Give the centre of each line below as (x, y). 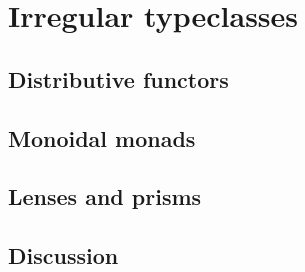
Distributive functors (118, 78)
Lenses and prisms (105, 196)
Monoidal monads (102, 137)
